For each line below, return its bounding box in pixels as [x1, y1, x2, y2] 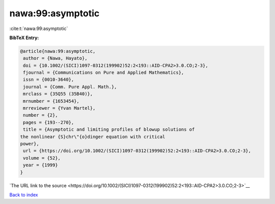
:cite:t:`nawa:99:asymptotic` [9, 25, 68, 32]
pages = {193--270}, [23, 120, 74, 125]
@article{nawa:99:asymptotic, [20, 48, 96, 54]
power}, [20, 141, 39, 147]
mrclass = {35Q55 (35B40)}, [23, 91, 93, 97]
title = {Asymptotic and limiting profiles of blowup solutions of [23, 127, 195, 132]
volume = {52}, [23, 155, 61, 161]
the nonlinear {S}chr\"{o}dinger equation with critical [20, 134, 166, 139]
